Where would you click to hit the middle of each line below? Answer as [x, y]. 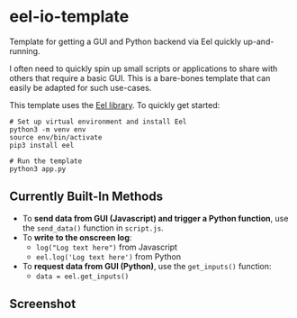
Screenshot [43, 304]
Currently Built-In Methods [86, 197]
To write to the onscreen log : [77, 237]
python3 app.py [38, 168]
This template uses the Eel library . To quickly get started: [115, 104]
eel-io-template [69, 17]
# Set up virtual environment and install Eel [98, 122]
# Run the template [46, 161]
